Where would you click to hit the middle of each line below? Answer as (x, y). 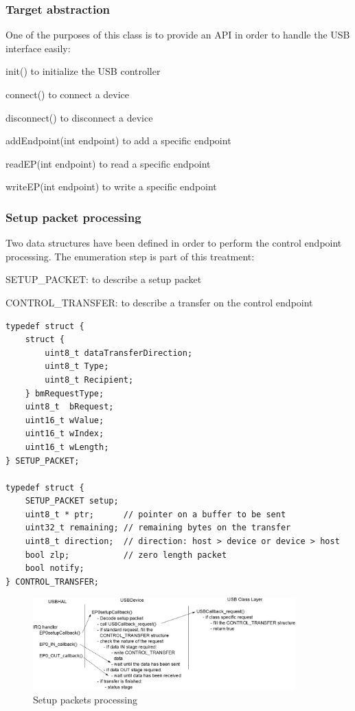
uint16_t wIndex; (65, 434)
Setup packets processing (85, 699)
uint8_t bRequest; (69, 407)
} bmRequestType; (65, 393)
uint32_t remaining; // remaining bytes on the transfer (158, 528)
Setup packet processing (73, 217)
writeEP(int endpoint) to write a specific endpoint (111, 187)
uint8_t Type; (77, 366)
